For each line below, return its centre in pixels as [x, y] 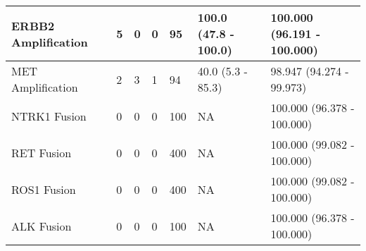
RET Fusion [42, 152]
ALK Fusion [42, 226]
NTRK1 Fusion [49, 116]
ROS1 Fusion [44, 189]
